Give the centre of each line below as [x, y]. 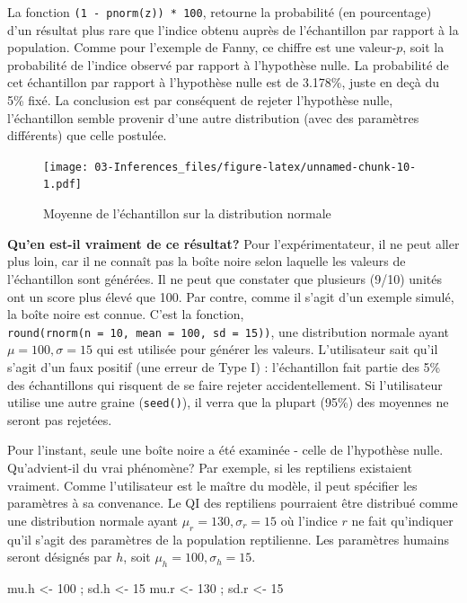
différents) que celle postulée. [87, 135]
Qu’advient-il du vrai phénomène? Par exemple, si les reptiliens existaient [210, 467]
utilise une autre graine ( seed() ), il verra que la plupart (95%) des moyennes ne [228, 402]
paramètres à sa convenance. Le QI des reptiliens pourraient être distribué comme [233, 503]
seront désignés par [60, 557]
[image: [66, 167]
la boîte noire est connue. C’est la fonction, [126, 314]
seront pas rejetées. [60, 419]
